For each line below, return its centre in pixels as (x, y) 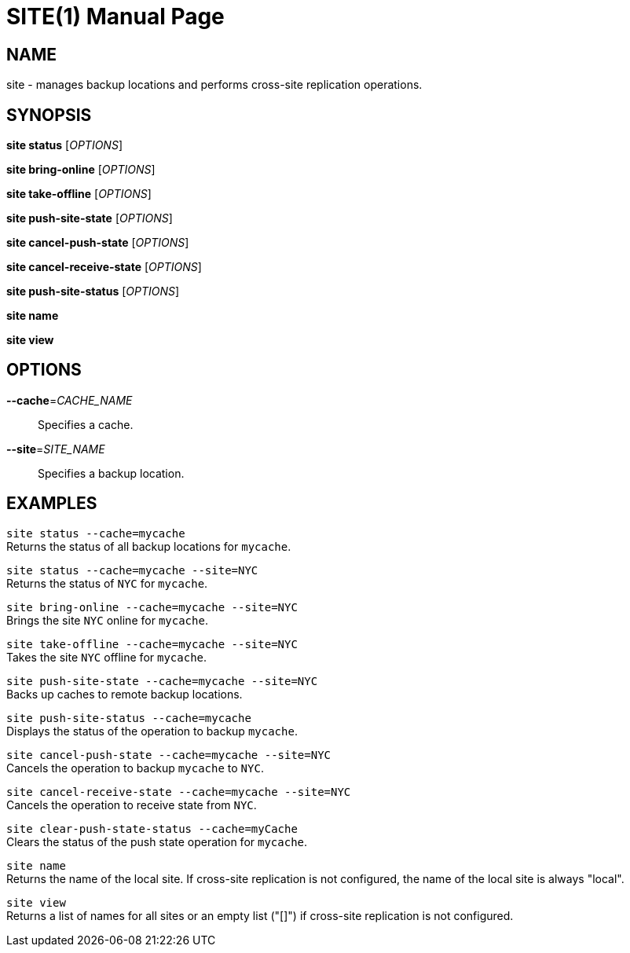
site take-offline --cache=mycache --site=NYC (152, 644)
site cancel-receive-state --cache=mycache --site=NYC (179, 792)
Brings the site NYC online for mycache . (107, 620)
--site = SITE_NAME (56, 449)
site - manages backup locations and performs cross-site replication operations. (214, 85)
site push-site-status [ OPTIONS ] (93, 291)
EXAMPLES (52, 504)
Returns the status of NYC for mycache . (107, 583)
